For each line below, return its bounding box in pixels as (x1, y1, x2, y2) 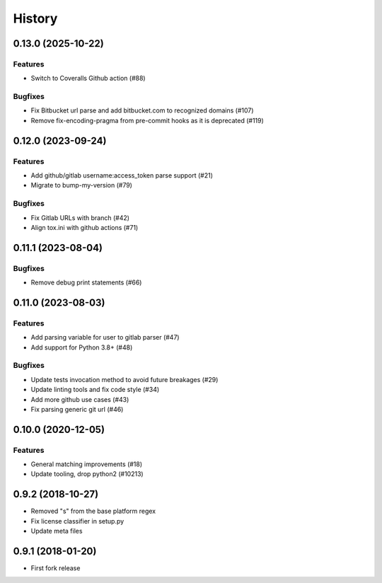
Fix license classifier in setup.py (30, 516, 125, 525)
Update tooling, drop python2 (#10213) (30, 470, 144, 478)
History (13, 11, 58, 26)
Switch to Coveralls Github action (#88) (30, 74, 146, 83)
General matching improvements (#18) (30, 460, 143, 468)
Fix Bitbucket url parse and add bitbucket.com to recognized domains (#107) (30, 106, 254, 115)
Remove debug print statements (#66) (30, 278, 142, 287)
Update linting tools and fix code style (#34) (30, 386, 160, 394)
